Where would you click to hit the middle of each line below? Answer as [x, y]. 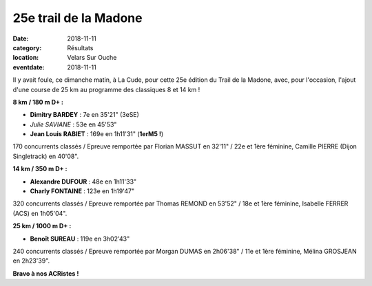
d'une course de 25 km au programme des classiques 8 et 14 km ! [106, 89]
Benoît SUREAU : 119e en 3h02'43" [80, 239]
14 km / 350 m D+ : [40, 169]
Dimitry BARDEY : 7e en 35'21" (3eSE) [84, 115]
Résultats [80, 47]
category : [27, 47]
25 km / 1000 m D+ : [42, 226]
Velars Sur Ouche [92, 58]
